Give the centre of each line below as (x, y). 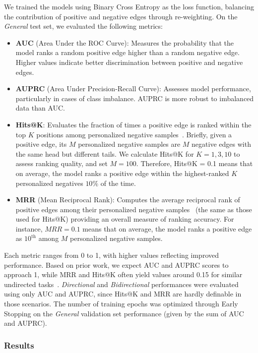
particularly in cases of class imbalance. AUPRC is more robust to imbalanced (135, 98)
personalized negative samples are (129, 144)
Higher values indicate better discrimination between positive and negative (129, 62)
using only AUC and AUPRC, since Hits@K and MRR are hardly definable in (123, 294)
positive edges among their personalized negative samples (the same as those (134, 209)
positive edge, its (41, 144)
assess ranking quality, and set (62, 163)
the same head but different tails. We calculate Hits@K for (105, 153)
